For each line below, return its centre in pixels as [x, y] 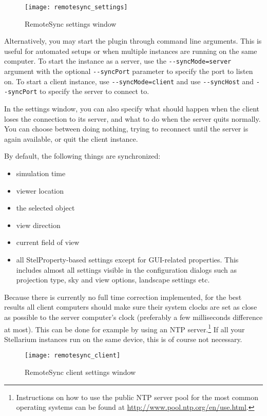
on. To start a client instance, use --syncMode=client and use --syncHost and [129, 81]
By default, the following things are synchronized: [82, 156]
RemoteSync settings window [71, 23]
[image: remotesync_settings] [76, 7]
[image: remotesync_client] [73, 356]
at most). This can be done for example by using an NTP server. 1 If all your [125, 328]
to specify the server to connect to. [94, 91]
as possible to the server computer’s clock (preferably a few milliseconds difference [133, 317]
